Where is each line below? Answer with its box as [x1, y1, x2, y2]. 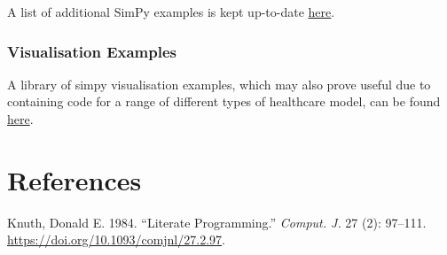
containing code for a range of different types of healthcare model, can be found [7, 92, 441, 111]
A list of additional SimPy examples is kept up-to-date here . [7, 3, 335, 20]
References [7, 161, 142, 197]
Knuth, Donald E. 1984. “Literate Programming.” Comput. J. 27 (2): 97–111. [7, 212, 427, 231]
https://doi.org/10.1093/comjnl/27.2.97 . [7, 230, 225, 249]
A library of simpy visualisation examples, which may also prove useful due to [7, 74, 431, 93]
